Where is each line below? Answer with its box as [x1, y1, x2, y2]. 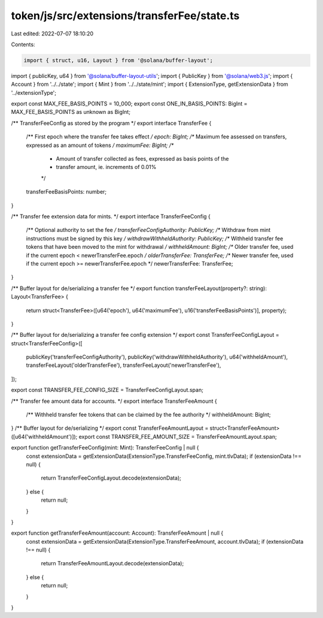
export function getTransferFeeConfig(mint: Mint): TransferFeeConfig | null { [11, 444, 200, 451]
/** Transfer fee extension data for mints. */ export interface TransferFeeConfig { [11, 213, 211, 220]
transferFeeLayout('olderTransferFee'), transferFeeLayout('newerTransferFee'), [26, 361, 221, 369]
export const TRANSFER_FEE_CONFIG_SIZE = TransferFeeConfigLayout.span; [11, 387, 203, 394]
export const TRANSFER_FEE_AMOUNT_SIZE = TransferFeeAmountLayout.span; [78, 433, 278, 440]
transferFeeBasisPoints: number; [26, 188, 107, 195]
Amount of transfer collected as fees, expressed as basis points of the [56, 155, 230, 162]
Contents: [11, 41, 35, 48]
